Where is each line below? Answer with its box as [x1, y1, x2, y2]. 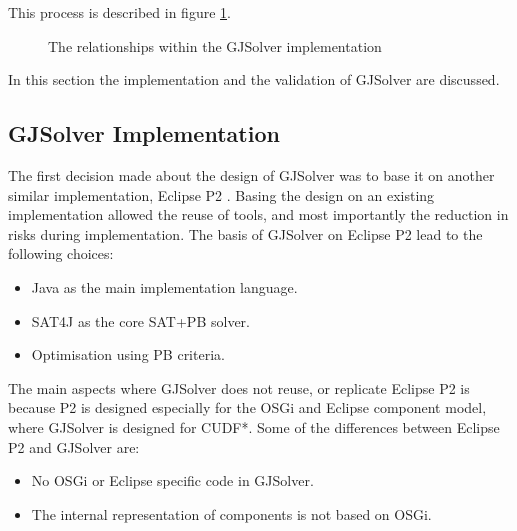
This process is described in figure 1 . [8, 2, 231, 22]
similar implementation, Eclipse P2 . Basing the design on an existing [8, 184, 435, 205]
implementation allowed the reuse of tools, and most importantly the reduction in [8, 204, 509, 225]
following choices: [8, 243, 114, 264]
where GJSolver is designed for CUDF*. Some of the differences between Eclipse [8, 416, 500, 437]
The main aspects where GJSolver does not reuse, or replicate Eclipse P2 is [8, 377, 470, 398]
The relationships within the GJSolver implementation [48, 35, 382, 56]
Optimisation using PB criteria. [31, 344, 225, 365]
